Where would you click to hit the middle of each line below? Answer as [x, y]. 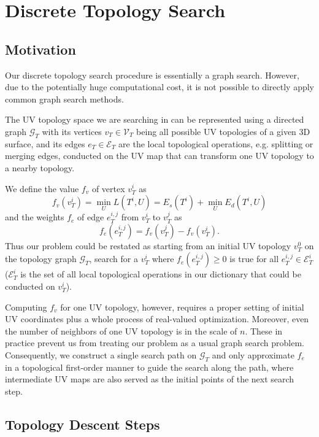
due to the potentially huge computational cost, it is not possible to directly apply [159, 87]
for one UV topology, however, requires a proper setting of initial [182, 307]
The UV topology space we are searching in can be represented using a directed [155, 119]
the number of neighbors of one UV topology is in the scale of [121, 331]
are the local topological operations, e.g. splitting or [216, 143]
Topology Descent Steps [83, 424]
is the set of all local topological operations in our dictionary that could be [161, 274]
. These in [264, 331]
